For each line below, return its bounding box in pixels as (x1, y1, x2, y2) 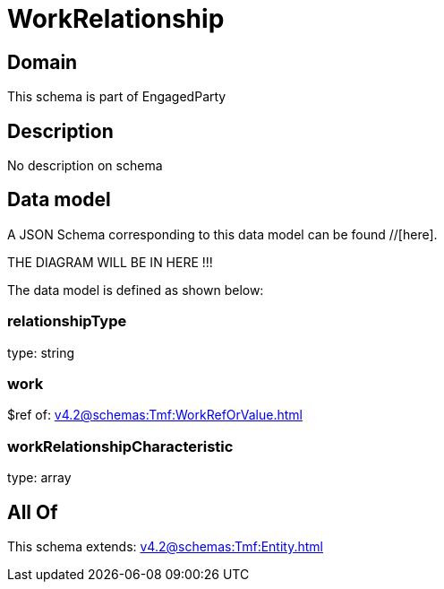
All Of (7, 500, 58, 524)
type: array (7, 470, 72, 486)
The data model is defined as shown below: (7, 282, 264, 298)
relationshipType (7, 312, 127, 331)
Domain (7, 50, 78, 74)
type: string (7, 344, 75, 360)
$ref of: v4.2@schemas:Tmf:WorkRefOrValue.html (7, 407, 303, 423)
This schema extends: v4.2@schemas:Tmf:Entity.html (7, 538, 323, 554)
